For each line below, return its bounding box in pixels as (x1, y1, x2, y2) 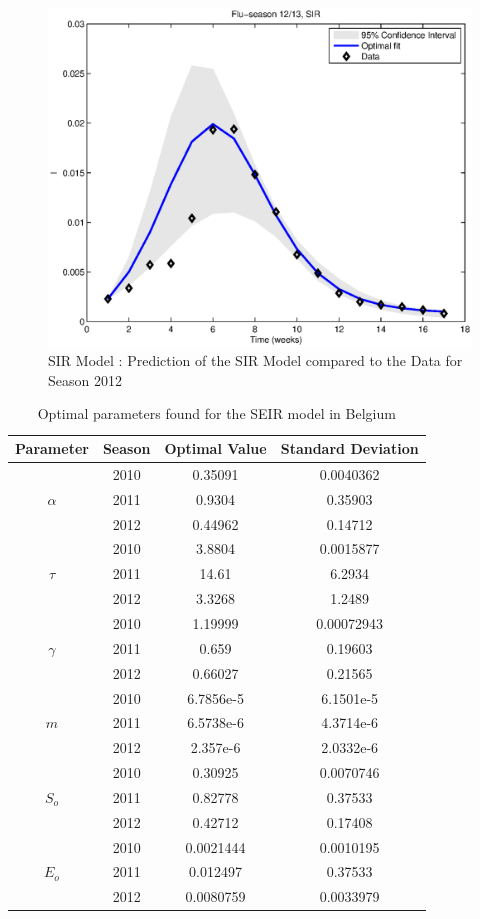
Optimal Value (164, 438, 267, 459)
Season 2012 (48, 369, 122, 390)
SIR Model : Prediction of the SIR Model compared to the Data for (48, 350, 463, 371)
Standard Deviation (280, 438, 419, 459)
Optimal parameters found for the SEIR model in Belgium (37, 403, 396, 424)
